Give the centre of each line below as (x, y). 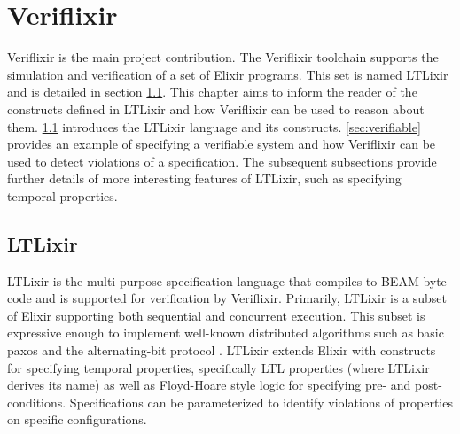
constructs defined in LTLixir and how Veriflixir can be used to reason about (216, 108)
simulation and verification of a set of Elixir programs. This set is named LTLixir (228, 74)
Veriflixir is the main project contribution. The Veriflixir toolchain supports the (223, 57)
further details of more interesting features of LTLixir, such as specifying (204, 178)
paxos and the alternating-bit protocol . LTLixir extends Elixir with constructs (222, 350)
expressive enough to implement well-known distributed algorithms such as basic (226, 333)
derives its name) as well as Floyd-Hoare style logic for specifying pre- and (209, 385)
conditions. (37, 402)
